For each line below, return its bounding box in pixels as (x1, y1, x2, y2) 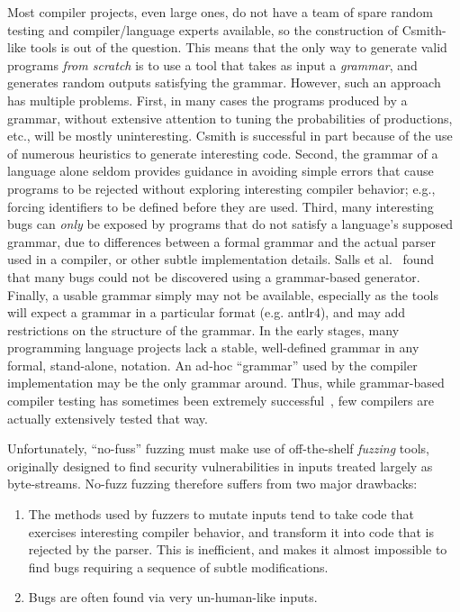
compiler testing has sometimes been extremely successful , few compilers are (7, 391, 434, 410)
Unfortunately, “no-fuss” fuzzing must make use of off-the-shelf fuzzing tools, (7, 439, 429, 458)
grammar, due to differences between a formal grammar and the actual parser (7, 232, 437, 251)
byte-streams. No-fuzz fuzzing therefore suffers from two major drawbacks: (7, 474, 418, 493)
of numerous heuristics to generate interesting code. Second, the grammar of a (7, 143, 438, 162)
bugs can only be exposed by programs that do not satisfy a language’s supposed (7, 215, 454, 233)
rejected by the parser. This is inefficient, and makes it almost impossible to (28, 540, 447, 559)
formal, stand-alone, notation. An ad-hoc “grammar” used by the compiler (7, 355, 418, 374)
